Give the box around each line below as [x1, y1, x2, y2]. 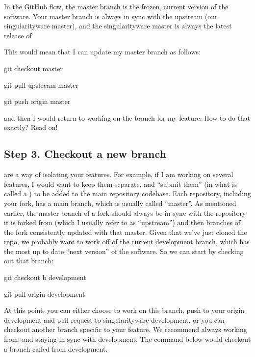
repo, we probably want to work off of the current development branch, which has [4, 236, 250, 247]
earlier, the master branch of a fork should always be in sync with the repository [4, 207, 246, 218]
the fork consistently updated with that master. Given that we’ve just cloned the [4, 227, 247, 237]
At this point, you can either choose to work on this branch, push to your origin [4, 305, 245, 315]
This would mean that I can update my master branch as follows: [4, 47, 201, 57]
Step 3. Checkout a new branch [4, 146, 166, 161]
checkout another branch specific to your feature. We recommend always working [4, 324, 247, 334]
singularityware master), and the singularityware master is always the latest [4, 21, 232, 31]
